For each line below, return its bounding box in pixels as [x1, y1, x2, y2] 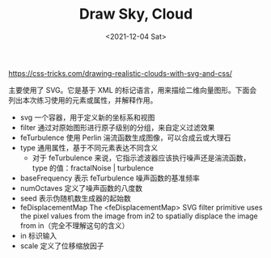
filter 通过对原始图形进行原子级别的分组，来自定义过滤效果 [19, 122, 215, 132]
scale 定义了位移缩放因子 [19, 240, 104, 251]
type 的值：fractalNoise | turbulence [32, 163, 154, 172]
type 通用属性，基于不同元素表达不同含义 [19, 142, 159, 152]
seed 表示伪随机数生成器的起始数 [19, 193, 132, 203]
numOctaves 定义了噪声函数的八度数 [19, 183, 143, 192]
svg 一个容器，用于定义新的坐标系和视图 [19, 112, 155, 122]
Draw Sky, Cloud [78, 5, 193, 23]
